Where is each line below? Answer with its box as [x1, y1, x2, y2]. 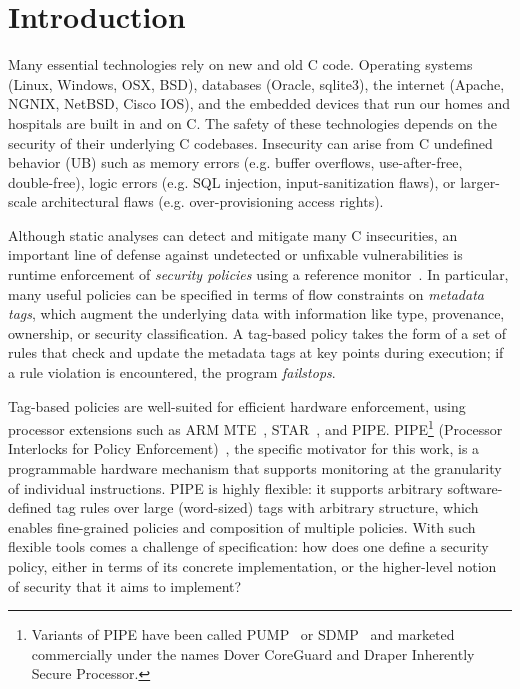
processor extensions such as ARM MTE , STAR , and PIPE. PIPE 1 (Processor [8, 416, 503, 439]
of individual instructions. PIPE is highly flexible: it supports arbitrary [8, 477, 443, 498]
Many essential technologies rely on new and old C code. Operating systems [8, 54, 473, 75]
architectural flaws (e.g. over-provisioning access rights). [41, 191, 384, 212]
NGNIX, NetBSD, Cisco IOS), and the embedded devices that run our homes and [8, 93, 511, 114]
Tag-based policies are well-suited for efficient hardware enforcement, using [8, 395, 466, 416]
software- [447, 477, 503, 498]
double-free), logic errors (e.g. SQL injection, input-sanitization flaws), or [8, 171, 456, 192]
